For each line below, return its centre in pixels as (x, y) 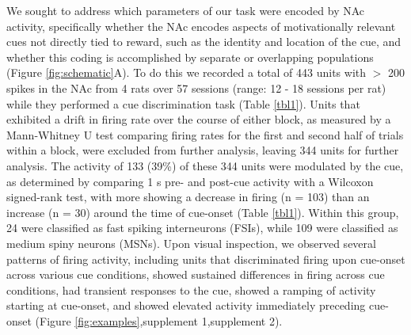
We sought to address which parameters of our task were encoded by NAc (186, 10)
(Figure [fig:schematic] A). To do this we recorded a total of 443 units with (186, 72)
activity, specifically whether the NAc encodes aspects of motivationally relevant (201, 26)
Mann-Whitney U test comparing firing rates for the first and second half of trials (205, 134)
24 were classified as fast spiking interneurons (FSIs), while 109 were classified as (202, 228)
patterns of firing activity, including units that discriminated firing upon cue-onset (206, 259)
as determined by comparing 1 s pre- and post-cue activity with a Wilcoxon (190, 181)
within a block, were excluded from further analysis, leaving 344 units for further (203, 150)
